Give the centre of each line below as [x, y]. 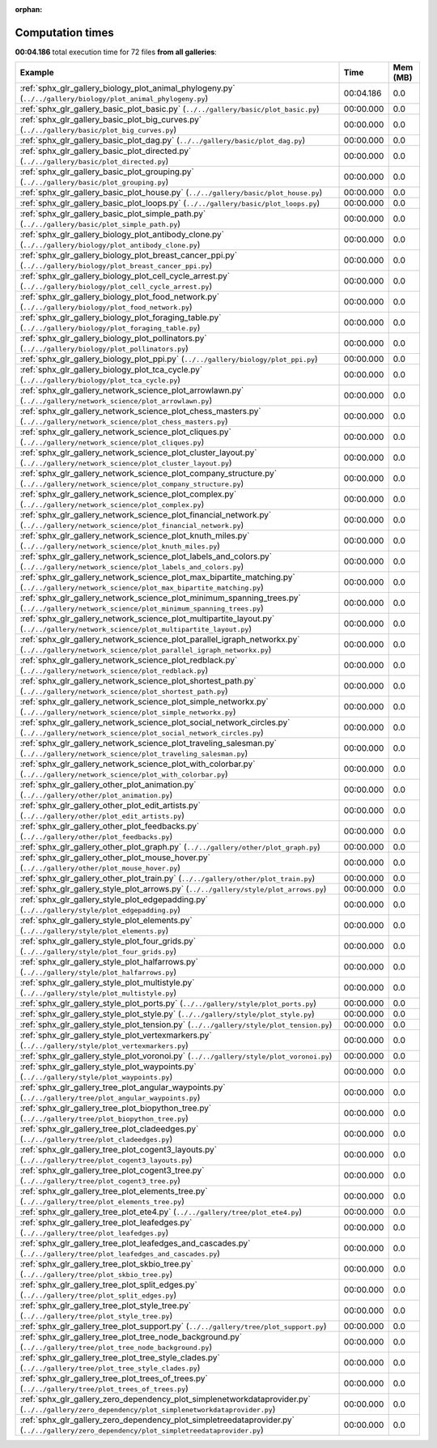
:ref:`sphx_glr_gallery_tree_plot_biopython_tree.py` [116, 1108]
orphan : [29, 9]
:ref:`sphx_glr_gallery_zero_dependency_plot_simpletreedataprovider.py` [157, 1420]
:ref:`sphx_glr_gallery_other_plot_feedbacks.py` [110, 826]
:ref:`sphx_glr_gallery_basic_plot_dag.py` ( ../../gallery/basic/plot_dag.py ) [163, 140]
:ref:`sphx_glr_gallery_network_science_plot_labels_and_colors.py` [146, 556]
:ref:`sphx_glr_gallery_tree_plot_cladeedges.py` [109, 1129]
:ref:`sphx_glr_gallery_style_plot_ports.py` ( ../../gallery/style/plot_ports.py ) [168, 1003]
